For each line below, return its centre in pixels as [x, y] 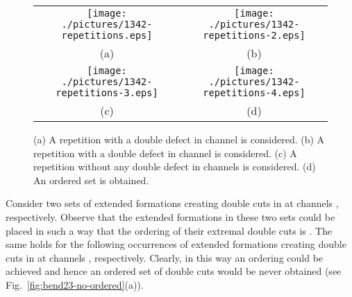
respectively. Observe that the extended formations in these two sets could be [170, 216]
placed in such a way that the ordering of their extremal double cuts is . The [169, 230]
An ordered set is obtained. [91, 180]
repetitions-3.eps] [107, 93]
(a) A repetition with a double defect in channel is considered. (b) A [179, 139]
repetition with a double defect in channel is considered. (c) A [165, 153]
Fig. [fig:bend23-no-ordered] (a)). [75, 284]
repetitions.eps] [107, 35]
